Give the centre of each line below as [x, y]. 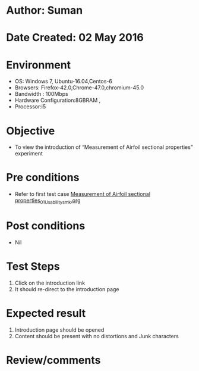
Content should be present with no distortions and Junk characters [97, 336]
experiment [29, 154]
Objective [31, 131]
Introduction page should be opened [59, 330]
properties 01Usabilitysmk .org [48, 201]
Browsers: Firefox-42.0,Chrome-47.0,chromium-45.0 [79, 88]
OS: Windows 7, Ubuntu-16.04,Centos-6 [64, 82]
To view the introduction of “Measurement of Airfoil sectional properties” [104, 147]
